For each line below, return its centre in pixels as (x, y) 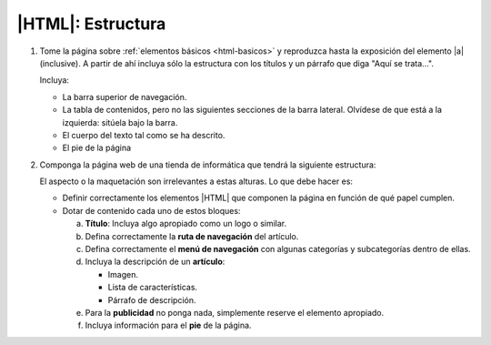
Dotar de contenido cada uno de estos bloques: (151, 210)
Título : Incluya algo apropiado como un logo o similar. (186, 224)
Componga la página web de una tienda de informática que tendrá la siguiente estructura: (208, 165)
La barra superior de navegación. (125, 96)
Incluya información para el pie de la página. (168, 325)
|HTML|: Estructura (91, 24)
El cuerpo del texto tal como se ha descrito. (144, 135)
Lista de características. (153, 288)
